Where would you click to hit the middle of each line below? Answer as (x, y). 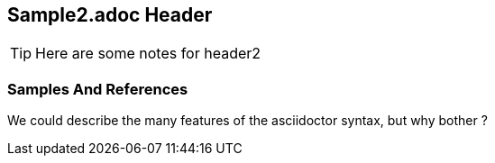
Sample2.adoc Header (110, 15)
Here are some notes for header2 (148, 54)
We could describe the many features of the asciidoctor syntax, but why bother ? (247, 121)
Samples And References (98, 89)
